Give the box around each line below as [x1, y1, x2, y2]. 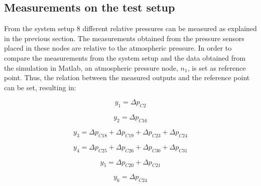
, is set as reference [187, 62, 246, 73]
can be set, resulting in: [4, 82, 76, 92]
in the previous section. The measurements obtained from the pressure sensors [4, 33, 244, 43]
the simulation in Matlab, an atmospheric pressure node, [4, 62, 178, 73]
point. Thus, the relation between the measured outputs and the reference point [4, 72, 250, 83]
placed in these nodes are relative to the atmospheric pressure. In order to [4, 43, 232, 53]
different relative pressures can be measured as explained [82, 23, 257, 34]
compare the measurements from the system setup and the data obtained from [4, 52, 246, 63]
